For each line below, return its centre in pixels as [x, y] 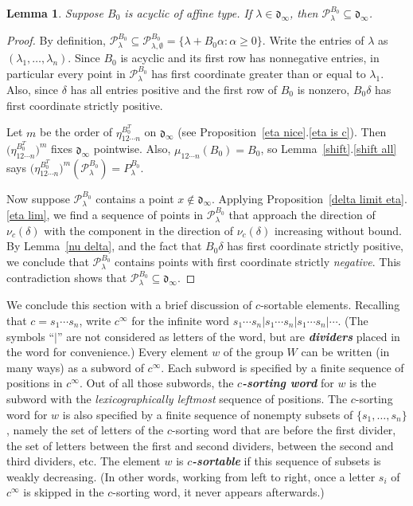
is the [363, 383]
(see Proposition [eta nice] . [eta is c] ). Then [282, 132]
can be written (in [345, 352]
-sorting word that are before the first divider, [284, 430]
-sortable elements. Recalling [330, 305]
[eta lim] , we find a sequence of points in [105, 214]
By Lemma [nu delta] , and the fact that [104, 246]
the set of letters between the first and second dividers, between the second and [200, 445]
